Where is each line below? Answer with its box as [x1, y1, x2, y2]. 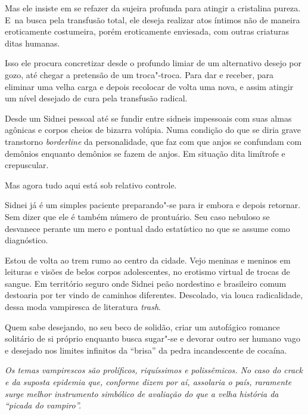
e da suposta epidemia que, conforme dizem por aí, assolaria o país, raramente [5, 376, 292, 388]
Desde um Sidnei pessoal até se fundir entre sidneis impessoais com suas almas [5, 112, 292, 124]
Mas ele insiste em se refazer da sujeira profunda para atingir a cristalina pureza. [5, 2, 301, 14]
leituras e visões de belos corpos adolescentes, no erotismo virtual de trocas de [5, 265, 290, 278]
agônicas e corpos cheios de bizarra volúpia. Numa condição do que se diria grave [5, 123, 301, 136]
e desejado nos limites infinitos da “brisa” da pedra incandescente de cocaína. [5, 343, 287, 356]
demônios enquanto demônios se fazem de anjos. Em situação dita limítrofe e [5, 147, 285, 159]
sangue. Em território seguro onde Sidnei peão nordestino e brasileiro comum [5, 277, 287, 289]
